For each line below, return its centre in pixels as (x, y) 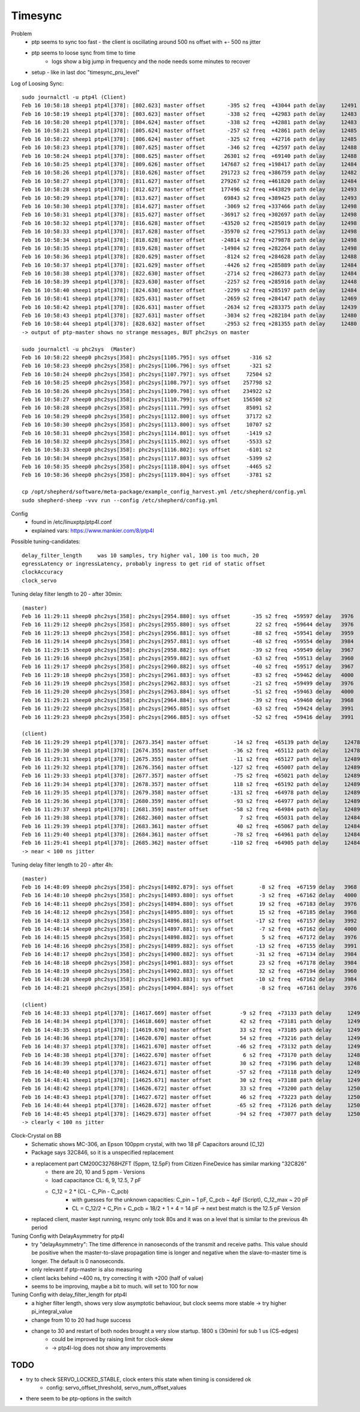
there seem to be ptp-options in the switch (79, 1399)
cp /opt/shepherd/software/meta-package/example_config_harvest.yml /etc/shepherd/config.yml (164, 492)
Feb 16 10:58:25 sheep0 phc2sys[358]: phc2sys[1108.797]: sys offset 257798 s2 (147, 383)
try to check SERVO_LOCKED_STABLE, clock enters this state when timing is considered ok (139, 1379)
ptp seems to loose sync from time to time (84, 53)
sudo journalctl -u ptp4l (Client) (74, 97)
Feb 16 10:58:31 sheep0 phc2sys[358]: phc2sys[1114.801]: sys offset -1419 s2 (147, 433)
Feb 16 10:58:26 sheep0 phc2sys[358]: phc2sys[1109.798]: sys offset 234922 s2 (147, 391)
